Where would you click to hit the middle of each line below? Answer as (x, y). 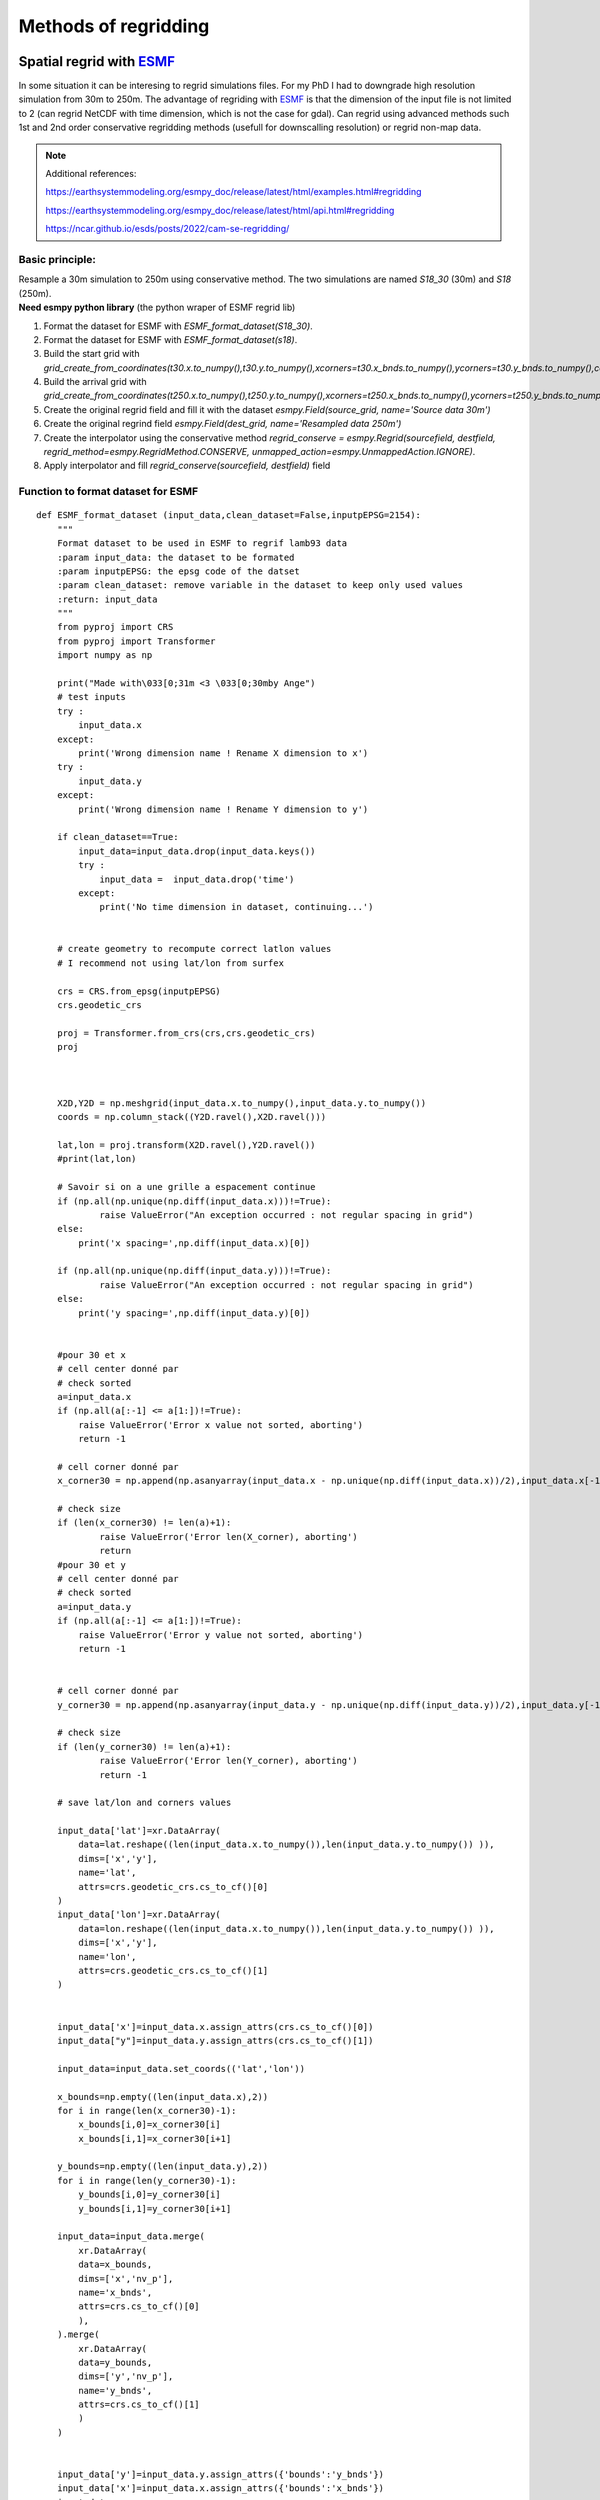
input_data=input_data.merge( (130, 2236)
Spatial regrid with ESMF (96, 61)
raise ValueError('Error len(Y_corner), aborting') (229, 1761)
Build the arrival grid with (95, 382)
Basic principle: (57, 259)
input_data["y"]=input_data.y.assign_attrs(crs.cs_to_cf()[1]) (215, 2040)
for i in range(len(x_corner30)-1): (146, 2110)
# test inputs (91, 697)
